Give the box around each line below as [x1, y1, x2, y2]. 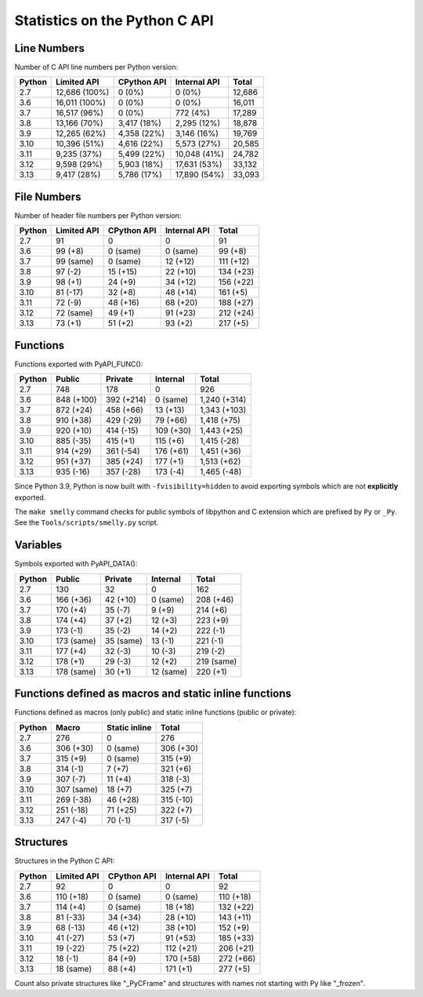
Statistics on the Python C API [14, 12, 215, 29]
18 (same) [56, 963, 92, 974]
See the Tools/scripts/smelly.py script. [14, 518, 159, 527]
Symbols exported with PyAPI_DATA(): [14, 559, 138, 569]
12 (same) [151, 666, 188, 677]
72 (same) [56, 307, 93, 318]
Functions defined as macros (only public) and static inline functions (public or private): [14, 708, 297, 717]
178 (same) [56, 666, 97, 677]
